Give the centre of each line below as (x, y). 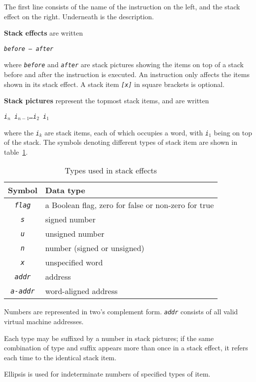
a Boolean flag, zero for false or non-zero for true (129, 205)
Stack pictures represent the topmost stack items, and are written (107, 101)
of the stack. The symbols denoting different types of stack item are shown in (121, 142)
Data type (65, 190)
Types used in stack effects (111, 170)
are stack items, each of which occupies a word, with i (127, 132)
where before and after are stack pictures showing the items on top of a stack (124, 64)
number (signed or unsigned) (95, 248)
